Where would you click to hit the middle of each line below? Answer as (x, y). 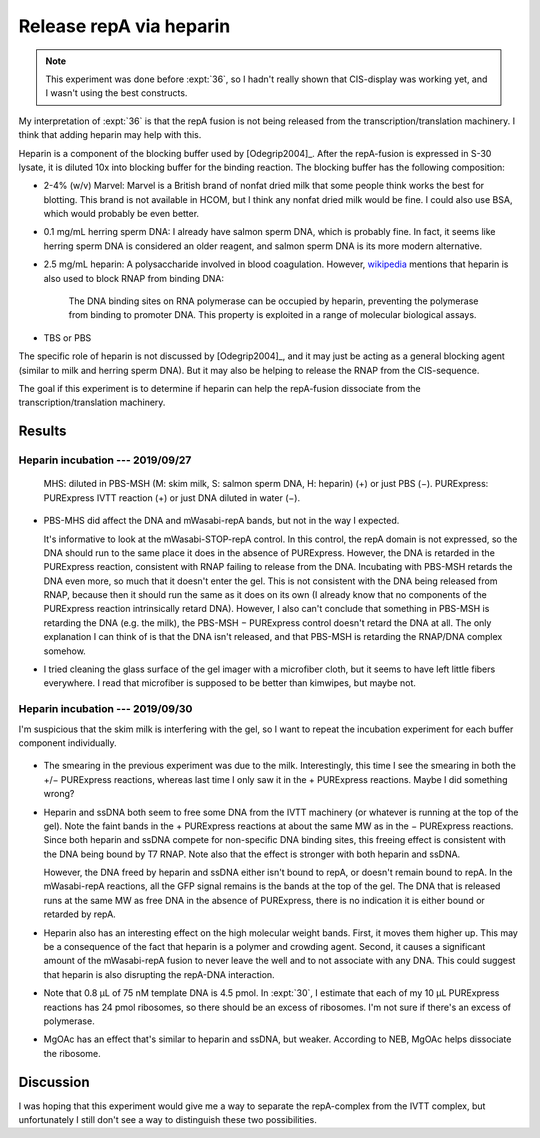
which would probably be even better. (121, 214)
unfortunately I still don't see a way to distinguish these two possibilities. (167, 1120)
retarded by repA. (80, 914)
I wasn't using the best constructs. (116, 93)
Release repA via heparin (124, 26)
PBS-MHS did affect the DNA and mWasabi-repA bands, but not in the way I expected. (221, 521)
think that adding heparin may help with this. (110, 135)
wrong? (59, 794)
